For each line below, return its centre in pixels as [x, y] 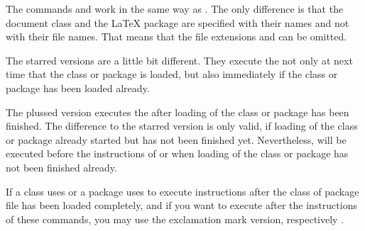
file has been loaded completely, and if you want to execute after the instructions [181, 205]
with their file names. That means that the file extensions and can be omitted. [176, 36]
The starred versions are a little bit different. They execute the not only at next [179, 60]
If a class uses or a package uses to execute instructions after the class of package [182, 191]
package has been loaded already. [78, 88]
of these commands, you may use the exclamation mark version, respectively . [175, 219]
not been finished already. [61, 167]
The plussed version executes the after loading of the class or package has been [178, 112]
